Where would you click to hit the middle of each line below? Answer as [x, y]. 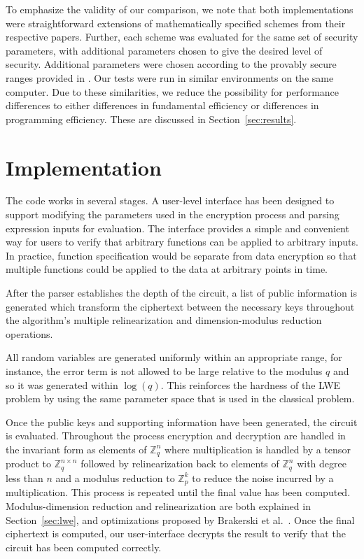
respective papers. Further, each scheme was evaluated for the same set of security [182, 37]
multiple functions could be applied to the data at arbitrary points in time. [167, 269]
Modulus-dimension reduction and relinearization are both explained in [158, 505]
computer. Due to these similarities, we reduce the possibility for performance [173, 91]
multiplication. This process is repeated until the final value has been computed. [178, 492]
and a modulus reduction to [115, 477]
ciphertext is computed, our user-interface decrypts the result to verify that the [176, 533]
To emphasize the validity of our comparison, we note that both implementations [180, 9]
